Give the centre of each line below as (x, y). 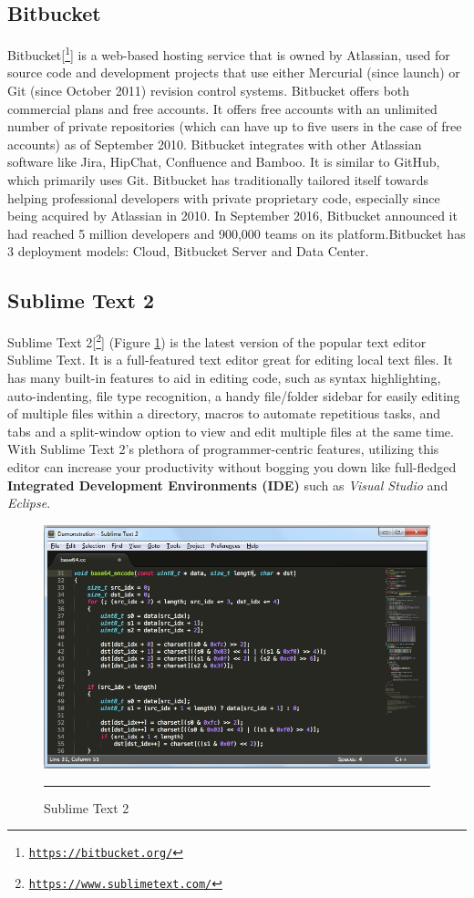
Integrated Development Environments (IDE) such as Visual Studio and (228, 485)
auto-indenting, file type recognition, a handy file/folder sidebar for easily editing (234, 395)
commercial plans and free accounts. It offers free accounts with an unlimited (222, 108)
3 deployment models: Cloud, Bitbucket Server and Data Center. (188, 251)
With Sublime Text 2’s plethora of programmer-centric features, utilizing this (223, 449)
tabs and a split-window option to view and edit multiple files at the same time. (231, 431)
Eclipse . (29, 503)
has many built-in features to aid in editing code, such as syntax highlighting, (224, 378)
